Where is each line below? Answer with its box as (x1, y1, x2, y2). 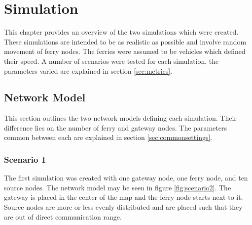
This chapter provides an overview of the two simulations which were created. (4, 27, 239, 37)
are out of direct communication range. (4, 211, 122, 222)
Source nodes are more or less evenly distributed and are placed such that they (4, 202, 243, 212)
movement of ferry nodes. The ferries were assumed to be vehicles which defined (4, 46, 246, 56)
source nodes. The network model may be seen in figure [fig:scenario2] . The (4, 182, 231, 192)
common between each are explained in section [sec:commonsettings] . (4, 132, 213, 142)
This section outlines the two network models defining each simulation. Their (4, 113, 237, 123)
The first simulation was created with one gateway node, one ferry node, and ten (4, 173, 248, 183)
